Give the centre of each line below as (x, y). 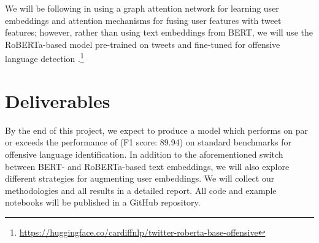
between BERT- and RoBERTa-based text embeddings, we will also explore (147, 166)
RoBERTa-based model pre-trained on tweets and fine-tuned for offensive (143, 44)
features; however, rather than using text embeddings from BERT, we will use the (159, 32)
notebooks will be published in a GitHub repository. (103, 202)
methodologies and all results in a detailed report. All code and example (141, 190)
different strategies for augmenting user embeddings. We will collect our (140, 178)
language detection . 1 (44, 58)
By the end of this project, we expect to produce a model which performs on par (157, 130)
